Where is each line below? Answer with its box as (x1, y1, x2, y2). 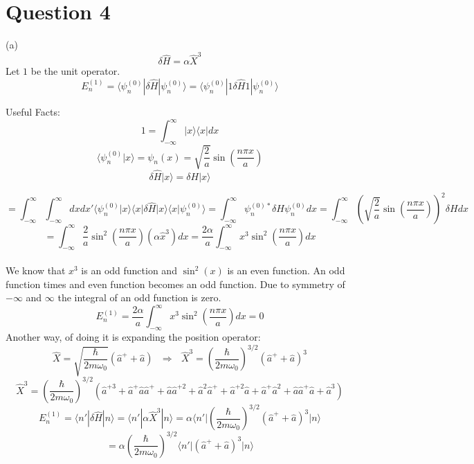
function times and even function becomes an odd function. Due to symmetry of (6, 276, 345, 291)
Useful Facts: (6, 105, 60, 119)
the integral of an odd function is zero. (57, 290, 221, 305)
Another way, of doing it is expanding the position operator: (6, 330, 261, 344)
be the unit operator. (30, 64, 120, 78)
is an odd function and (81, 263, 177, 278)
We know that (6, 263, 66, 278)
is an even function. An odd (227, 263, 345, 278)
